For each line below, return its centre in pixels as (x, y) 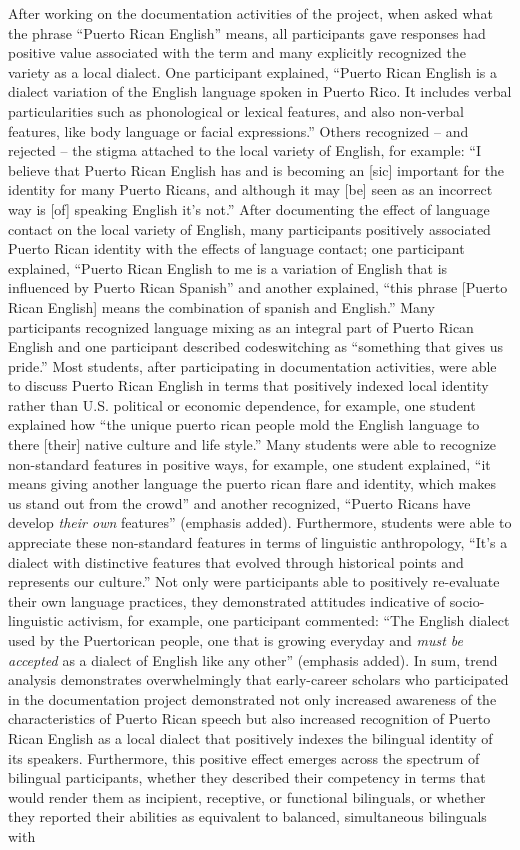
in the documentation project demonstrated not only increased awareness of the (252, 698)
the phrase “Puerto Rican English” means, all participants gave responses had (247, 32)
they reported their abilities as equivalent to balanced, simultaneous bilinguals (247, 816)
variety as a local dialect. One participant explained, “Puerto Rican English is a (253, 71)
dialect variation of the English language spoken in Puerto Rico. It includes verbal (260, 91)
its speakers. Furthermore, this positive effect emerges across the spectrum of (244, 757)
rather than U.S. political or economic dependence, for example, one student (242, 404)
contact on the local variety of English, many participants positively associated (249, 228)
